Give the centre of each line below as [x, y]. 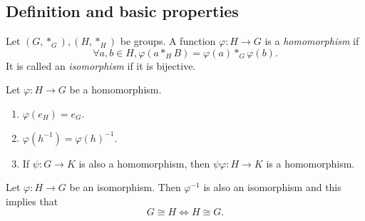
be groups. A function [168, 41]
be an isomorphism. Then [125, 187]
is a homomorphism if [312, 41]
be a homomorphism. [115, 89]
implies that [32, 201]
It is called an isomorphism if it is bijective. [101, 65]
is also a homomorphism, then [144, 163]
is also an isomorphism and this [272, 187]
